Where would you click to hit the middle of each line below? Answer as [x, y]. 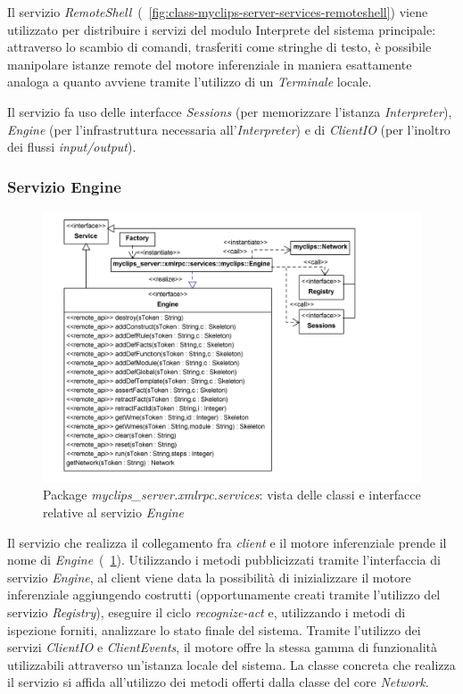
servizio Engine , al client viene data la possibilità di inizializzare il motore [209, 577]
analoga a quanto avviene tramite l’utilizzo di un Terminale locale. [190, 82]
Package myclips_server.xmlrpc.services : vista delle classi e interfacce [232, 495]
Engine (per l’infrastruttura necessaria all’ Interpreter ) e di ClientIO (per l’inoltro [229, 129]
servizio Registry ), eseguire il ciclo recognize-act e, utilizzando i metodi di [207, 612]
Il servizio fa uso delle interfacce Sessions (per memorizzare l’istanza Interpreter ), [230, 111]
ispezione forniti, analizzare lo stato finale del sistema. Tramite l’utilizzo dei [214, 629]
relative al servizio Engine [114, 512]
